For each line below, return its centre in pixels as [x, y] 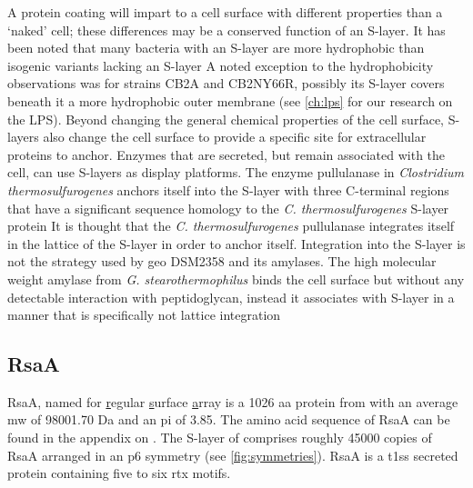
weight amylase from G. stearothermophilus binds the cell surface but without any [236, 279]
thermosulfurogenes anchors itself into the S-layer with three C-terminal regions [228, 189]
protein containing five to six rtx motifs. [119, 473]
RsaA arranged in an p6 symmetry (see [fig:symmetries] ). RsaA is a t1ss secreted [233, 455]
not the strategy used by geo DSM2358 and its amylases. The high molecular [222, 261]
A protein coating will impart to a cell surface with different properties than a [225, 12]
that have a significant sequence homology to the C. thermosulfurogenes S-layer [228, 208]
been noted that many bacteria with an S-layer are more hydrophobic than [216, 48]
